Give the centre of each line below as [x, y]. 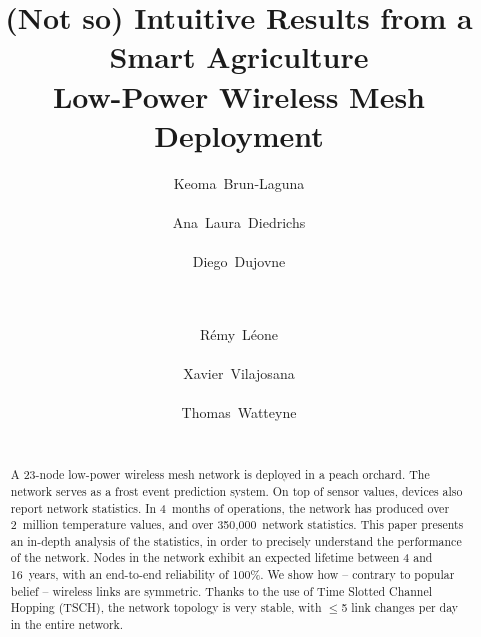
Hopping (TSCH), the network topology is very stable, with [166, 607]
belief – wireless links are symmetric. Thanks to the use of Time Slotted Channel [221, 590]
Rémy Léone [239, 333]
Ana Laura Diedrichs [239, 221]
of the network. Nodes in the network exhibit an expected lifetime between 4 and [221, 557]
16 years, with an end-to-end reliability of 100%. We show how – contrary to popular [232, 574]
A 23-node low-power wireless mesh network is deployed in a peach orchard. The [220, 474]
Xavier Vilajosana [239, 373]
